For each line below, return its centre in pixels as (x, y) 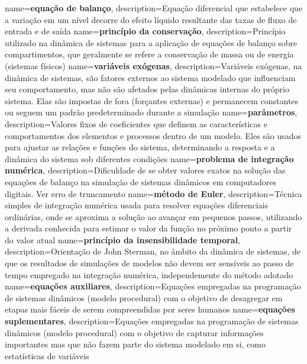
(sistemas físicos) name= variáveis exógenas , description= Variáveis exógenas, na (153, 65)
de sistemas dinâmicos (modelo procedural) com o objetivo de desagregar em (144, 297)
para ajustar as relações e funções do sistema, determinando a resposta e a (140, 147)
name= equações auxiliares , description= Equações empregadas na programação (153, 286)
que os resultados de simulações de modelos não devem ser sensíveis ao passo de (149, 263)
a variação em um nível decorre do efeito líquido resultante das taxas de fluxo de (151, 19)
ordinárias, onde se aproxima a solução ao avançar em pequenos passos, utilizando (153, 216)
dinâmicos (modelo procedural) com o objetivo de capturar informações (134, 332)
